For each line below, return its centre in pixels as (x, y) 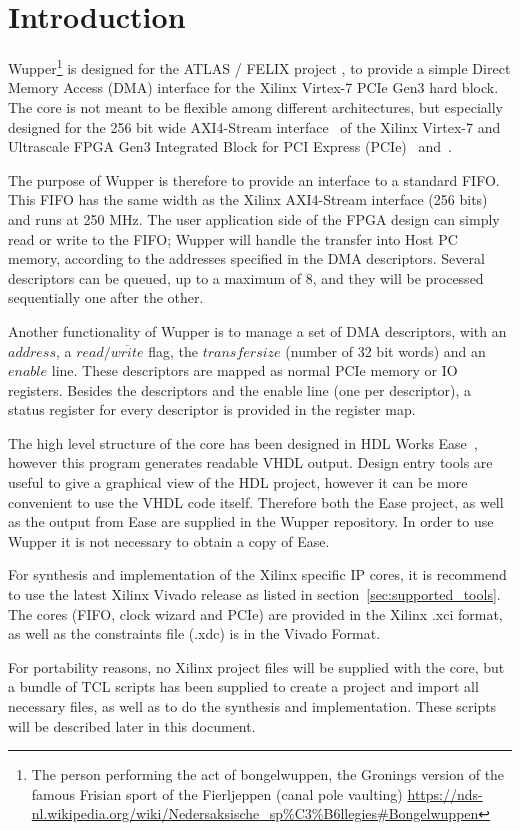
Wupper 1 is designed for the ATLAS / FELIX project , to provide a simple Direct (259, 66)
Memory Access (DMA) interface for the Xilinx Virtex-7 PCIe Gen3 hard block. (253, 87)
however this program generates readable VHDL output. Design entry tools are (250, 462)
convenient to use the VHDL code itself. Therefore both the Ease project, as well (256, 501)
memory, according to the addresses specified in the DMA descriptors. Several (246, 258)
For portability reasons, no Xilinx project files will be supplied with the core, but (256, 666)
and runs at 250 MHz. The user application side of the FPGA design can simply (254, 218)
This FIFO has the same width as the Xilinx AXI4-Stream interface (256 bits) (248, 199)
